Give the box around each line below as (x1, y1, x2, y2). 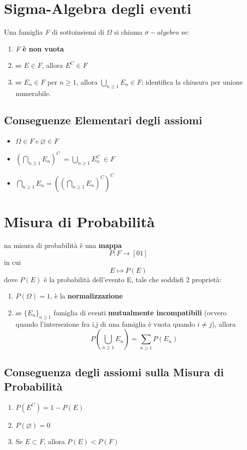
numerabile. (15, 88, 51, 98)
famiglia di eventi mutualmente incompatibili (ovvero (53, 307, 227, 317)
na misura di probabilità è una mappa (4, 240, 122, 250)
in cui (4, 257, 21, 267)
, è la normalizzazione (50, 291, 123, 301)
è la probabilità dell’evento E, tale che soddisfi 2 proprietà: (43, 274, 222, 284)
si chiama (114, 27, 143, 37)
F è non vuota (15, 43, 64, 53)
